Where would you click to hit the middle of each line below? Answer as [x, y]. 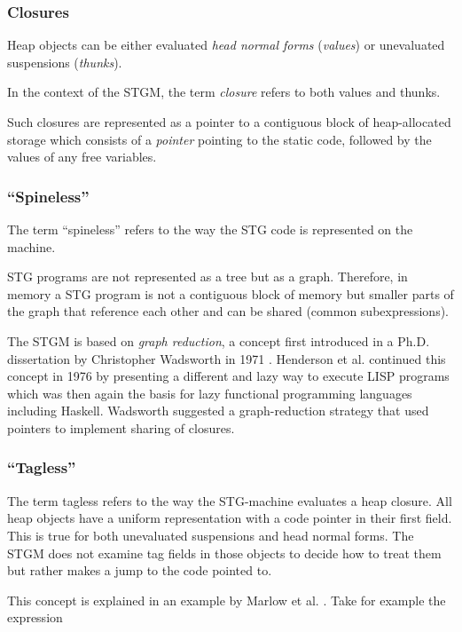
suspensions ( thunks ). [65, 62]
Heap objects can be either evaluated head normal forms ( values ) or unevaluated [226, 45]
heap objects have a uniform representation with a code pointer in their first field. [230, 518]
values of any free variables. [82, 157]
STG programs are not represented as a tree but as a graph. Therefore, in [208, 276]
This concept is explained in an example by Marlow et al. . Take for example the [227, 600]
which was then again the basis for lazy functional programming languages [210, 393]
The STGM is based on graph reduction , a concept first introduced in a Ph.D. [219, 340]
